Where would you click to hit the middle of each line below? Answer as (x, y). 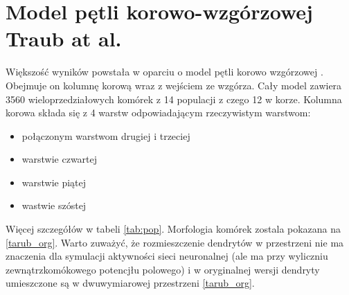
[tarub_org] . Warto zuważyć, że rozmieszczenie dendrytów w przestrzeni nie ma (175, 242)
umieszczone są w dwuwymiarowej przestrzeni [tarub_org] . (130, 283)
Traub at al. (64, 38)
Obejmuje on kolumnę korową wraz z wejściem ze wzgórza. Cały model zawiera (174, 85)
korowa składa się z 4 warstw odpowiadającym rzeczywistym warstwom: (158, 113)
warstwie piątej (54, 182)
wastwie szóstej (54, 205)
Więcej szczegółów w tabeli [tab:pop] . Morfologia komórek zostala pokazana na (173, 229)
